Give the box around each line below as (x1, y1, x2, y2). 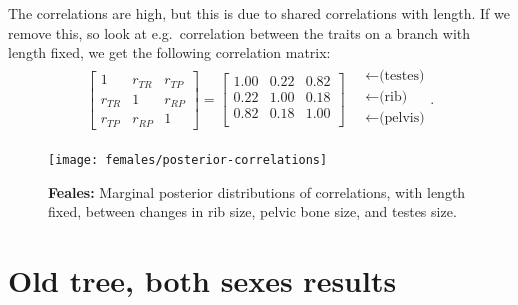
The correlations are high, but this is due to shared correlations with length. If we (8, 3, 510, 23)
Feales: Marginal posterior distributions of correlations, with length (48, 181, 466, 202)
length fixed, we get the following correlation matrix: (8, 42, 331, 63)
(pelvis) (379, 110, 425, 125)
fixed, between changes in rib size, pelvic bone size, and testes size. (48, 201, 457, 222)
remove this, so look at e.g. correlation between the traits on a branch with (8, 22, 471, 43)
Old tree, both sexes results (8, 259, 397, 300)
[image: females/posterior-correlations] (48, 152, 328, 167)
